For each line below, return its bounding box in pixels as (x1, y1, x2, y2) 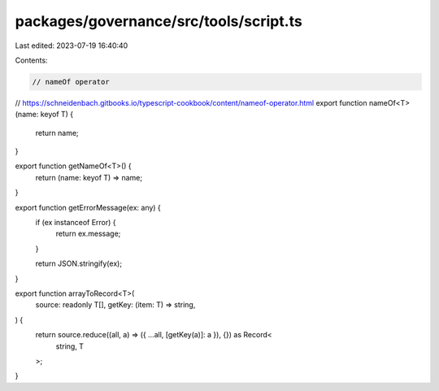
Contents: (15, 55, 48, 65)
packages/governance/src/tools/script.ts (15, 12, 302, 30)
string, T (55, 341, 85, 351)
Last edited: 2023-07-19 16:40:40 (15, 41, 128, 50)
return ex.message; (55, 228, 121, 239)
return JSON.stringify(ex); (35, 258, 122, 268)
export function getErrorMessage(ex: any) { (15, 202, 162, 212)
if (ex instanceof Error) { (35, 218, 117, 228)
